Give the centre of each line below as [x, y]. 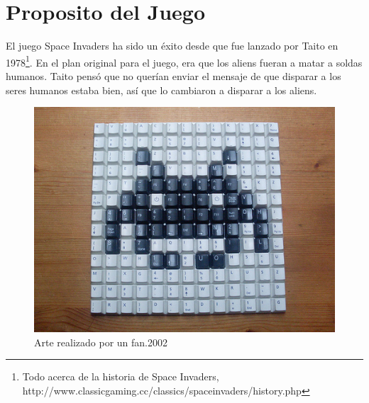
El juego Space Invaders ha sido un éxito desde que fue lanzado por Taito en [172, 46]
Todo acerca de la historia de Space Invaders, [121, 376]
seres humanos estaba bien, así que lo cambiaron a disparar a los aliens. [161, 90]
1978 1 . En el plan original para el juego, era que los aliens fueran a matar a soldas [184, 61]
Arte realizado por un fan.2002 [101, 342]
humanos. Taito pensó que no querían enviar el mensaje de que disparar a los [174, 75]
